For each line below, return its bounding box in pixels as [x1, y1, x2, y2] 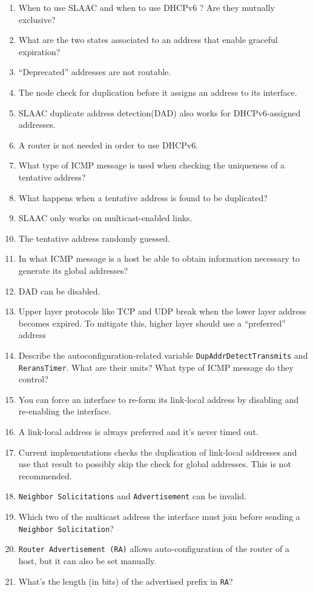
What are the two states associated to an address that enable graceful [18, 33, 278, 46]
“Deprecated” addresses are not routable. [18, 65, 171, 78]
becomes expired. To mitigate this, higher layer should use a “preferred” [18, 316, 286, 329]
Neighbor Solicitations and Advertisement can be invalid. [18, 490, 247, 502]
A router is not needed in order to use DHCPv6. [18, 138, 199, 151]
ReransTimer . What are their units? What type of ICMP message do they [18, 361, 294, 373]
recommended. [18, 469, 72, 482]
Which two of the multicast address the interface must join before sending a [18, 510, 300, 522]
